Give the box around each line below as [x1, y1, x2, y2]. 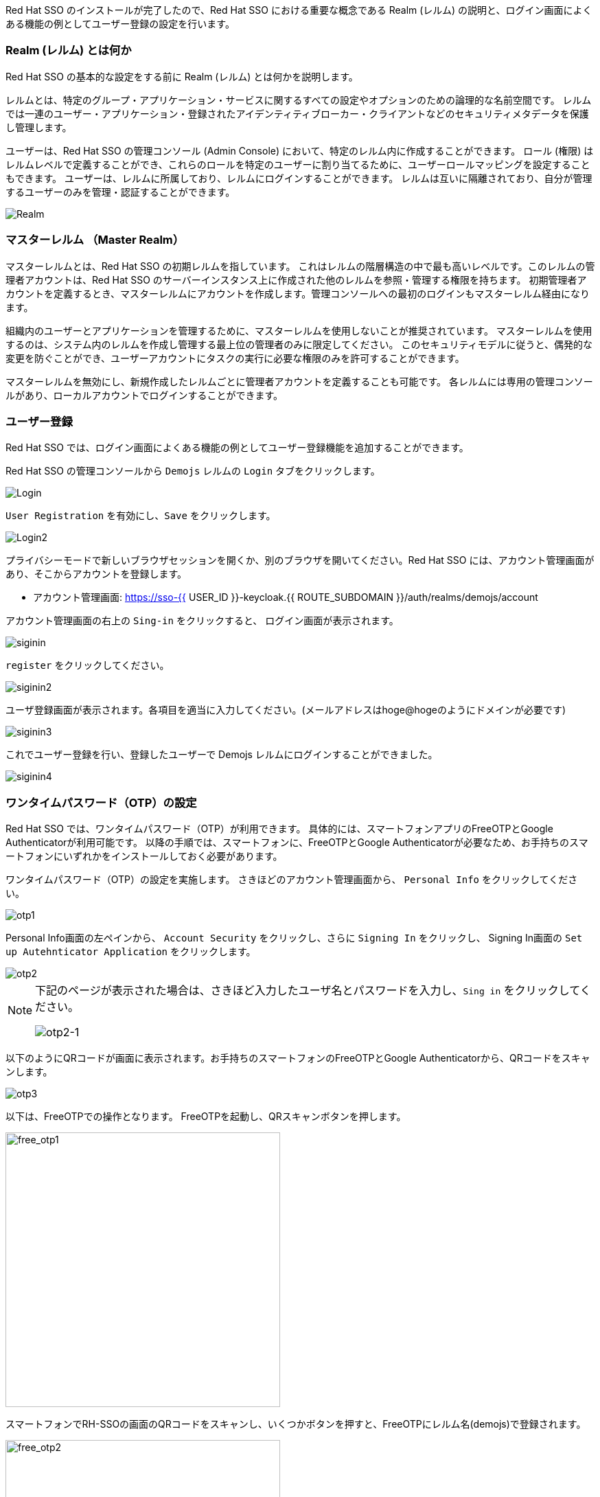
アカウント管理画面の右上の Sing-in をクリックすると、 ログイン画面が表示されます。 [5, 615, 399, 627]
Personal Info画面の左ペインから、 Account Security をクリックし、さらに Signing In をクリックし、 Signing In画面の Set [5, 932, 583, 944]
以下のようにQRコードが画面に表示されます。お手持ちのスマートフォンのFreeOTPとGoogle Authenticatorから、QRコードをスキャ [5, 1052, 590, 1064]
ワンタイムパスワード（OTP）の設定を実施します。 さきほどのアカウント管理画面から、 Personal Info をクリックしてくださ [5, 873, 578, 885]
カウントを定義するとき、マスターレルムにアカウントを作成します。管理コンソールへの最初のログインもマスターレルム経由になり [5, 287, 590, 299]
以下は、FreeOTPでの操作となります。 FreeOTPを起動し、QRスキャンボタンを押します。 [5, 1110, 406, 1122]
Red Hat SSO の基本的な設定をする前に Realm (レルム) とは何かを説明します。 [5, 70, 358, 82]
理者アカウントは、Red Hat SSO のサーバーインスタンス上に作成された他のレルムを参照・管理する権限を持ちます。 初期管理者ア [5, 273, 587, 286]
